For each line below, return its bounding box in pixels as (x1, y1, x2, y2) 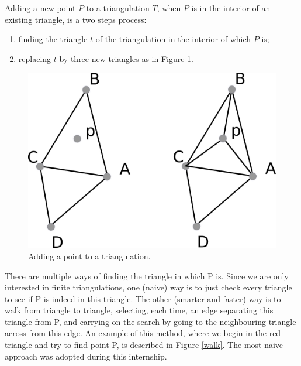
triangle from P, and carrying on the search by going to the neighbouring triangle (5, 315, 296, 327)
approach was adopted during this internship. (5, 350, 167, 362)
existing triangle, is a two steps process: (5, 13, 147, 25)
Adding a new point (5, 2, 76, 13)
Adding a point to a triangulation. (28, 249, 151, 262)
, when (157, 2, 181, 13)
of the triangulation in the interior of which (95, 33, 251, 45)
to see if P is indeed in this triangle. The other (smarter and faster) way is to (5, 292, 281, 305)
